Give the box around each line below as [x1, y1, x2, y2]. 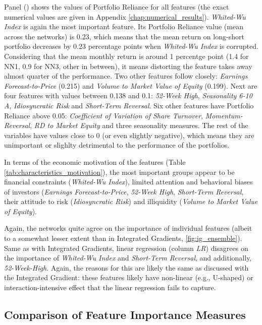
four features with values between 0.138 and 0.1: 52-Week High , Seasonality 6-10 [4, 90, 252, 101]
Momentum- [205, 110, 243, 120]
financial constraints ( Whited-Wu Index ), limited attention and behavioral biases [4, 176, 253, 187]
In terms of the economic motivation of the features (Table [4, 156, 186, 167]
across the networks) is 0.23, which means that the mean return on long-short [4, 31, 244, 41]
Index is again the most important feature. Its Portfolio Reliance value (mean [4, 21, 243, 32]
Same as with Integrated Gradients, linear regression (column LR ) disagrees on [4, 242, 248, 253]
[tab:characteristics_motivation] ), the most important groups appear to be [4, 166, 235, 177]
